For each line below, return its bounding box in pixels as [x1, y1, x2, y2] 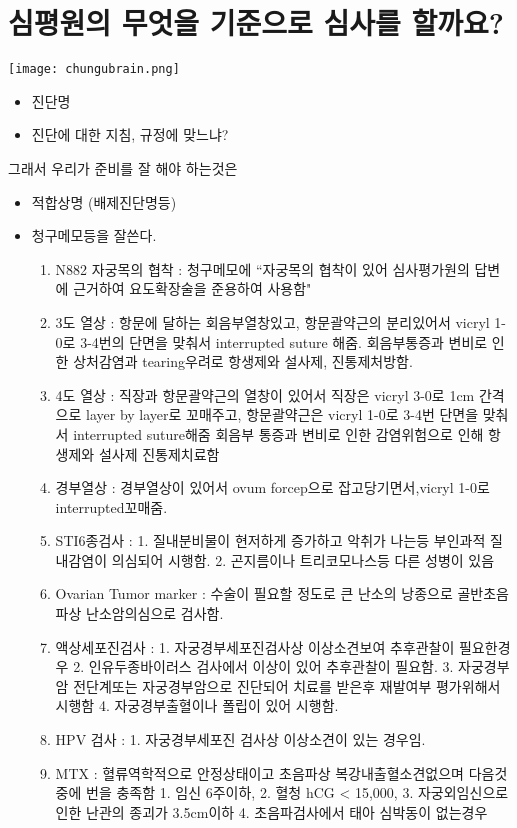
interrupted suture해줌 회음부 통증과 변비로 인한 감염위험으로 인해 [73, 423, 484, 444]
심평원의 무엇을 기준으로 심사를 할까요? [8, 2, 505, 43]
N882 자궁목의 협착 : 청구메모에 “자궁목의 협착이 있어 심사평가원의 [55, 258, 470, 279]
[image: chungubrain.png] [8, 62, 180, 77]
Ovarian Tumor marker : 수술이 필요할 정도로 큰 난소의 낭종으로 [55, 583, 453, 604]
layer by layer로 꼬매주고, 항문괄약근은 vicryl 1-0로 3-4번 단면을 [86, 404, 479, 425]
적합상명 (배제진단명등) [31, 191, 177, 212]
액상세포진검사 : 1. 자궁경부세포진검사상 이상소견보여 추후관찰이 [55, 636, 455, 657]
